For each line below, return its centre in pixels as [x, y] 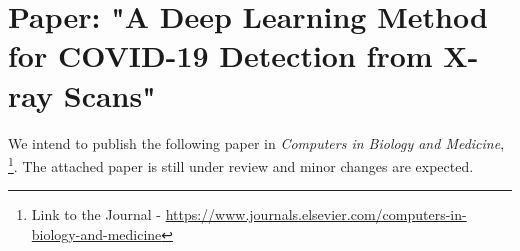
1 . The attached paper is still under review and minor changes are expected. [241, 164]
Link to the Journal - [96, 214]
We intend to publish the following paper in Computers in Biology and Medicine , [256, 142]
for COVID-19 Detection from [220, 55]
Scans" [109, 94]
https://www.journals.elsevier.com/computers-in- [316, 214]
